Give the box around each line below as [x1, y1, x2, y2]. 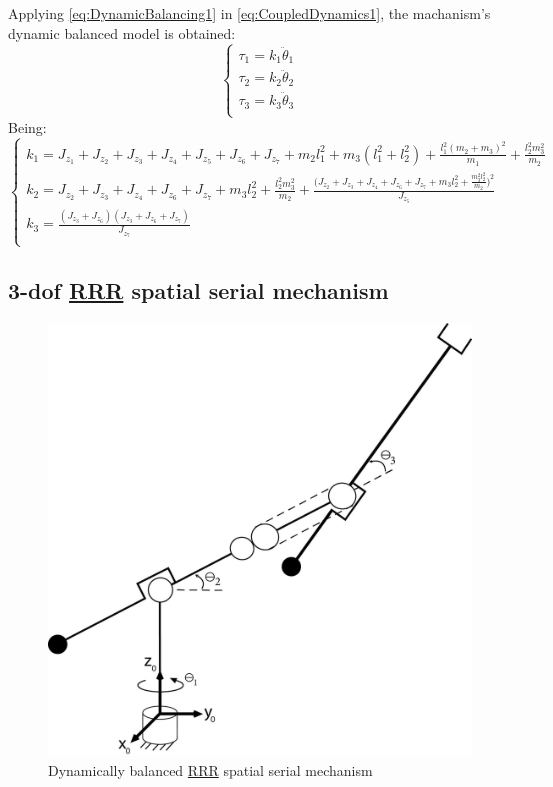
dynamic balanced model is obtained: [8, 22, 236, 43]
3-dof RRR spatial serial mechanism [8, 275, 389, 306]
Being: [8, 116, 47, 137]
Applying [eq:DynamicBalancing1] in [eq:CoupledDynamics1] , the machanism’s [8, 3, 491, 23]
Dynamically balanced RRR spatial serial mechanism [48, 759, 373, 780]
